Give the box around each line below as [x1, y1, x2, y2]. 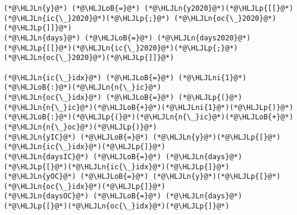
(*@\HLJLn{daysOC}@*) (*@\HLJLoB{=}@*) [4, 192, 161, 201]
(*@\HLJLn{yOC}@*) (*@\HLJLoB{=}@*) [4, 172, 149, 181]
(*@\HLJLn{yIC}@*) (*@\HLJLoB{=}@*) [4, 132, 149, 141]
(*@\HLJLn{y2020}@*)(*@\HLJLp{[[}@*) [144, 4, 293, 12]
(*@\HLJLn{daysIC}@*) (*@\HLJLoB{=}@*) [4, 152, 161, 161]
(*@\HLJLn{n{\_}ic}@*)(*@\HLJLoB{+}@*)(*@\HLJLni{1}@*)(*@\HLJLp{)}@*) [4, 103, 293, 112]
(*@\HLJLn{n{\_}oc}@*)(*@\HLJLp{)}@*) [4, 122, 157, 131]
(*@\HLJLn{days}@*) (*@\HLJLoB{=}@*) [4, 33, 153, 42]
